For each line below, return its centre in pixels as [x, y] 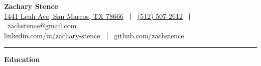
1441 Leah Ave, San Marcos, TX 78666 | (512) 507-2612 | [98, 16]
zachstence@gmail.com [42, 26]
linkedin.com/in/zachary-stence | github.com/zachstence [94, 35]
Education [22, 59]
